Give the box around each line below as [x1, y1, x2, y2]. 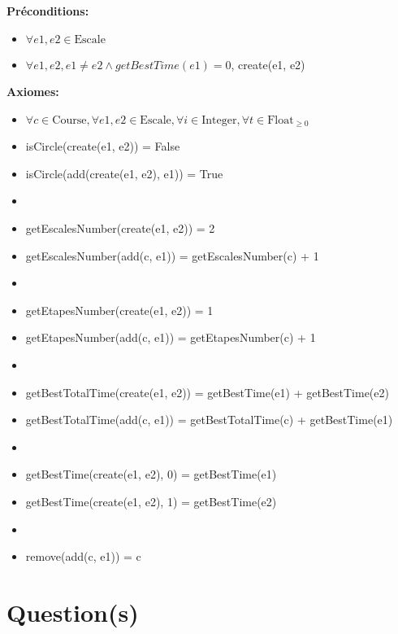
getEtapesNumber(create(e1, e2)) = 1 [25, 301, 214, 318]
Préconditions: [6, 2, 89, 19]
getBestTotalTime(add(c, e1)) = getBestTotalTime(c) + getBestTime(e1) [25, 411, 393, 428]
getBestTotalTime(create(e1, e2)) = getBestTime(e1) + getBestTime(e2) [25, 383, 389, 400]
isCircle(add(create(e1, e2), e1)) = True [25, 164, 223, 181]
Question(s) [6, 595, 139, 628]
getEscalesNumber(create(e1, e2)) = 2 [25, 220, 215, 237]
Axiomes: [6, 83, 59, 100]
